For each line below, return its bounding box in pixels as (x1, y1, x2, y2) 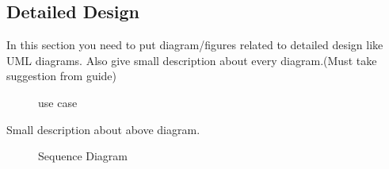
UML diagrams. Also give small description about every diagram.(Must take (6, 52, 377, 68)
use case (38, 94, 78, 110)
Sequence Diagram (38, 148, 128, 164)
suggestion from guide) (6, 67, 117, 84)
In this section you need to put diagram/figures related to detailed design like (6, 36, 383, 53)
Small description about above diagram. (6, 121, 200, 137)
